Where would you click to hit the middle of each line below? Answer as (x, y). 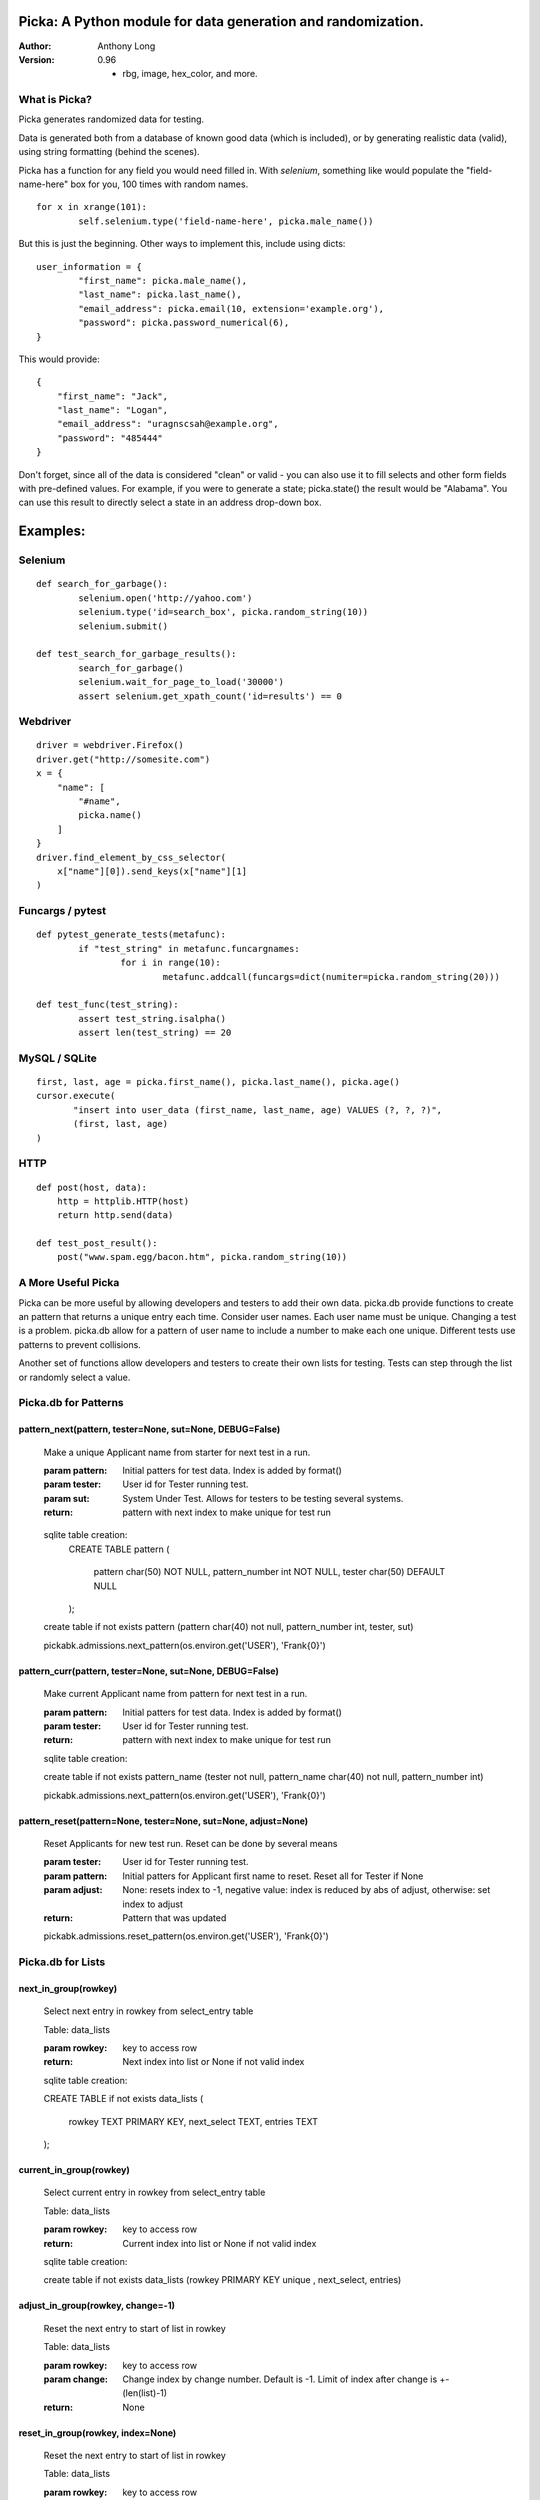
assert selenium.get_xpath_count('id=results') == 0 (210, 696)
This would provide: (59, 359)
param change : (76, 2379)
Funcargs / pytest (62, 911)
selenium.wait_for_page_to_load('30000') (181, 682)
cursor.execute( (76, 1096)
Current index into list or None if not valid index (219, 2243)
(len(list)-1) (145, 2393)
